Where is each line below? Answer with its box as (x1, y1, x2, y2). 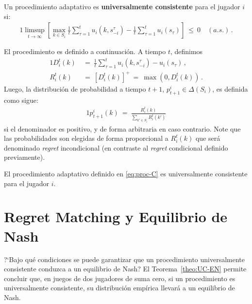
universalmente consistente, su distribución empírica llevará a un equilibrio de (4, 283, 235, 293)
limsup (25, 27, 45, 34)
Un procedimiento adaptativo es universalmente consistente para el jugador (4, 1, 240, 11)
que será (195, 133, 220, 143)
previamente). (4, 152, 45, 162)
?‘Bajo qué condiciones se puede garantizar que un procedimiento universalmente (4, 254, 245, 264)
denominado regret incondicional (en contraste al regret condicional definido (4, 142, 228, 152)
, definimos (170, 46, 203, 57)
